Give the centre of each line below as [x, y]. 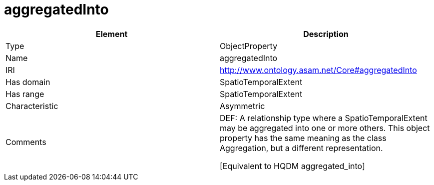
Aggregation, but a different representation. [301, 148]
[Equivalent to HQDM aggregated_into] [292, 166]
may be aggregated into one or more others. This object [325, 128]
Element [112, 34]
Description [326, 34]
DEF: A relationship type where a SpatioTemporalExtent [324, 118]
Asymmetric [242, 106]
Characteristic [32, 106]
